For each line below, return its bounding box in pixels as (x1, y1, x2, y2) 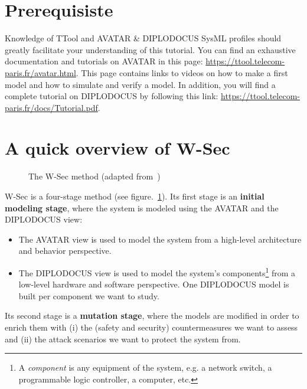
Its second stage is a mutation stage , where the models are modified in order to (5, 309, 299, 322)
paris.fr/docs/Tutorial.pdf (5, 101, 98, 113)
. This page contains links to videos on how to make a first (76, 66, 288, 79)
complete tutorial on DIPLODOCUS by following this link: (5, 90, 218, 102)
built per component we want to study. (18, 289, 159, 302)
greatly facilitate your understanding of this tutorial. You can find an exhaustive (5, 43, 296, 55)
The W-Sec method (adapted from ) (28, 170, 161, 182)
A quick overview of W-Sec (5, 136, 230, 160)
